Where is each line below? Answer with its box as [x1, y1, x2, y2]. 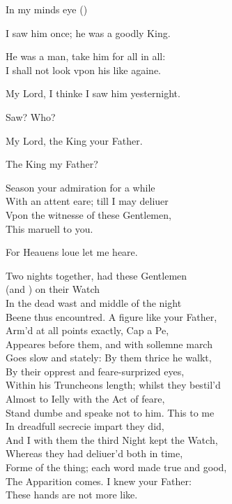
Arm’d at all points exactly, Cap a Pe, [6, 323, 169, 338]
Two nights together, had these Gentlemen [6, 268, 187, 282]
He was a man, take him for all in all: [6, 49, 166, 64]
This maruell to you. [6, 221, 93, 236]
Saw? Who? [6, 109, 56, 124]
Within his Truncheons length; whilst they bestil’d [6, 377, 221, 392]
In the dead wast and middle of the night [6, 295, 182, 310]
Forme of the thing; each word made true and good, [6, 460, 227, 475]
